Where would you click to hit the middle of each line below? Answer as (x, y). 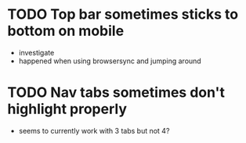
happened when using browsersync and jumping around (110, 61)
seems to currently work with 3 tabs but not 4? (94, 130)
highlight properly (67, 109)
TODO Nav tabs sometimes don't (116, 93)
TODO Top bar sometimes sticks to (123, 14)
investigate (36, 52)
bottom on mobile (66, 31)
